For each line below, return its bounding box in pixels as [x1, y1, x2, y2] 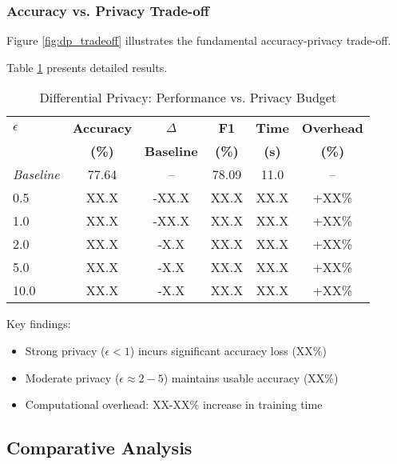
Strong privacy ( [25, 342, 105, 358]
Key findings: [6, 315, 71, 332]
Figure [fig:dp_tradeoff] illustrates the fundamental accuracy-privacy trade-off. [6, 32, 391, 49]
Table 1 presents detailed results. [6, 58, 168, 75]
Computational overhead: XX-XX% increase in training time [25, 396, 323, 413]
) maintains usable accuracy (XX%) [163, 369, 339, 386]
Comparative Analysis [6, 435, 193, 460]
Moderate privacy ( [25, 369, 120, 386]
